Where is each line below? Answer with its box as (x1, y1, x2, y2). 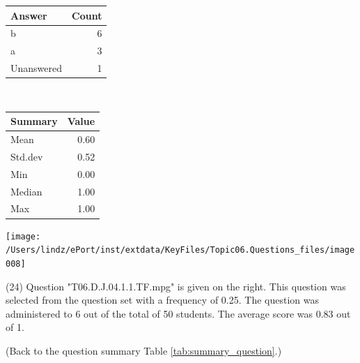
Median (10, 184, 42, 198)
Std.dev (10, 149, 43, 163)
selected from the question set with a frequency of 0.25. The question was (6, 292, 319, 307)
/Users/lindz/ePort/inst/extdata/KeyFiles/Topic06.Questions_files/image (6, 245, 355, 255)
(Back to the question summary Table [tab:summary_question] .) (6, 343, 282, 357)
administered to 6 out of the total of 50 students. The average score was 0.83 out (6, 306, 351, 320)
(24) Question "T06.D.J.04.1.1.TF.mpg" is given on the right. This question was (6, 279, 346, 293)
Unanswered (10, 61, 63, 75)
